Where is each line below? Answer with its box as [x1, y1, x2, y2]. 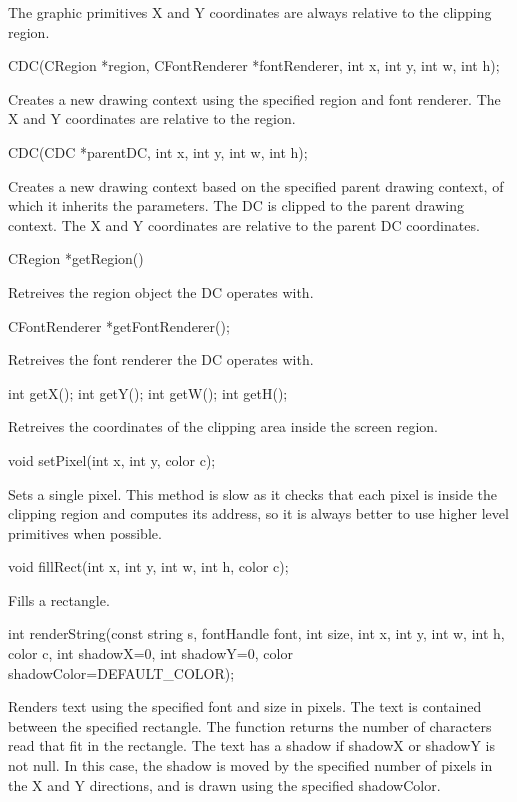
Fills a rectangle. [8, 589, 110, 610]
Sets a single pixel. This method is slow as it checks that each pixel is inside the [8, 483, 498, 504]
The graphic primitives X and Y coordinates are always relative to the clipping [8, 2, 492, 22]
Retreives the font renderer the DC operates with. [8, 349, 314, 370]
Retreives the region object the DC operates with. [8, 281, 314, 302]
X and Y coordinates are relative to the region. [8, 108, 296, 129]
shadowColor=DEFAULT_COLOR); [8, 662, 235, 683]
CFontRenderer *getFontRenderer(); [8, 315, 230, 336]
